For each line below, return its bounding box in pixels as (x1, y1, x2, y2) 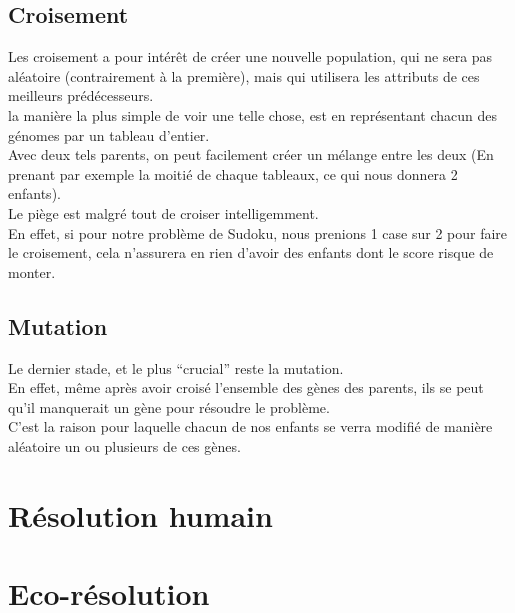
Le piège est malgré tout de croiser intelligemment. (8, 202, 319, 223)
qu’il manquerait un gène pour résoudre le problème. (8, 396, 330, 417)
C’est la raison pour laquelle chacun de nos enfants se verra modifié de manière (8, 416, 493, 437)
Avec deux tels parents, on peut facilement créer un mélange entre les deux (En (8, 144, 494, 165)
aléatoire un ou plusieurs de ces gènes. (8, 435, 241, 456)
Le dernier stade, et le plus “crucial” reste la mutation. (8, 357, 344, 378)
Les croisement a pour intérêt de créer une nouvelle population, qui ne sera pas (8, 46, 493, 67)
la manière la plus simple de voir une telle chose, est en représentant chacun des (8, 104, 497, 125)
